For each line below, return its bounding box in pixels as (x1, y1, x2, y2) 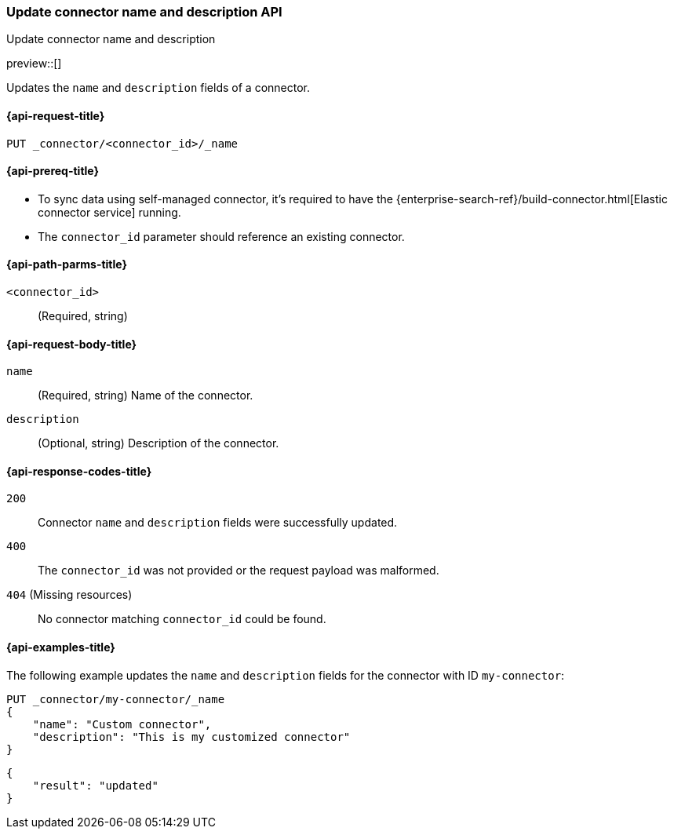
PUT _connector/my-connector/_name (6, 692, 225, 706)
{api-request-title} (6, 108, 105, 122)
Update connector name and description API (6, 4, 282, 20)
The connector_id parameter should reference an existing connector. (38, 229, 405, 243)
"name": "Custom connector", (32, 717, 212, 731)
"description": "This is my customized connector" (32, 730, 351, 743)
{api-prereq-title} (6, 164, 100, 178)
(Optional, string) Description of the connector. (38, 436, 279, 450)
